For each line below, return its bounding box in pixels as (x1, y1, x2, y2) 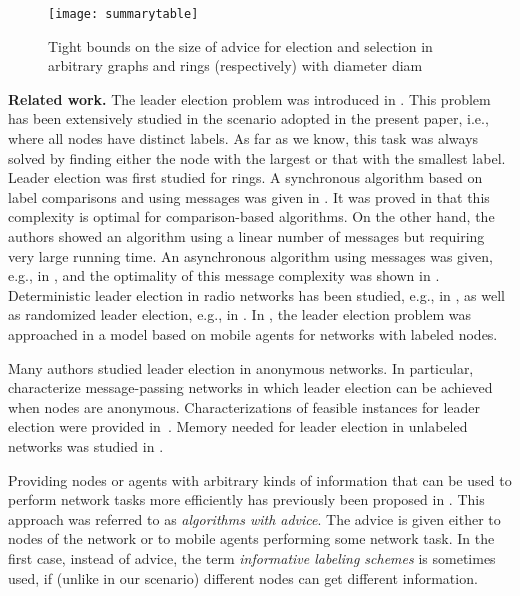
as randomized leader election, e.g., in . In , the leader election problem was (8, 304, 472, 325)
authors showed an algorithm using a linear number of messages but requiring (8, 226, 485, 246)
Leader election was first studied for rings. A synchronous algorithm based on (8, 167, 483, 188)
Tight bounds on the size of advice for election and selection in (48, 35, 433, 56)
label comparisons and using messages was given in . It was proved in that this (8, 186, 490, 207)
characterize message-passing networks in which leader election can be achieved (8, 377, 493, 398)
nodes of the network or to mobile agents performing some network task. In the (8, 528, 495, 549)
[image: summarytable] (48, 7, 199, 21)
